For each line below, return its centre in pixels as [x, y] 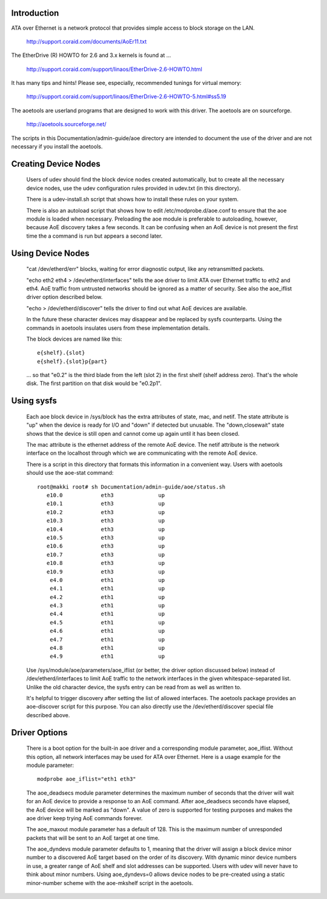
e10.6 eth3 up [106, 546]
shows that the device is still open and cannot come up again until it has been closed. [133, 433]
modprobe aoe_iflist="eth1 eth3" [87, 779]
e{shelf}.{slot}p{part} [72, 361]
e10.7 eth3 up [106, 554]
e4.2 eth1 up [107, 597]
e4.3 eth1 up [107, 606]
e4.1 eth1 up [107, 589]
